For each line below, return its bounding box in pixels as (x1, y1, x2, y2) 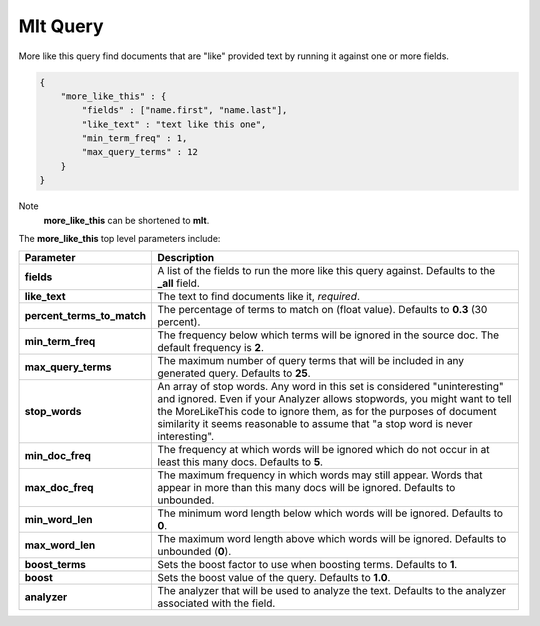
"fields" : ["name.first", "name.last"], (81, 105, 288, 116)
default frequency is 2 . (157, 341, 264, 355)
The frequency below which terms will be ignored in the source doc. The (157, 328, 500, 342)
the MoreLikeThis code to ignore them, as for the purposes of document (157, 405, 497, 419)
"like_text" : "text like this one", (81, 118, 267, 130)
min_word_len (24, 513, 93, 527)
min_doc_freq (24, 449, 92, 463)
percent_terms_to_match (24, 309, 147, 323)
